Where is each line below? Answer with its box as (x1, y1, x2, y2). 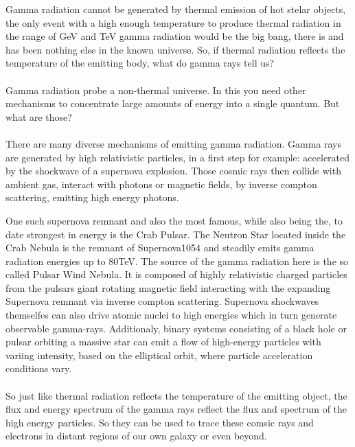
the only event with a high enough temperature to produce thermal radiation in (5, 15, 341, 30)
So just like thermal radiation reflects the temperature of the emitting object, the (5, 388, 347, 402)
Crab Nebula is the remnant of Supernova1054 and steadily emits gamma (5, 240, 314, 255)
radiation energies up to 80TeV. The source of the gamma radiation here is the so (5, 253, 349, 268)
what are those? (5, 109, 72, 124)
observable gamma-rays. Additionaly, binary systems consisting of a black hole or (5, 321, 347, 335)
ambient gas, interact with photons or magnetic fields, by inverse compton (5, 176, 317, 191)
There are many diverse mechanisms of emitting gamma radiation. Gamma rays (5, 136, 341, 150)
